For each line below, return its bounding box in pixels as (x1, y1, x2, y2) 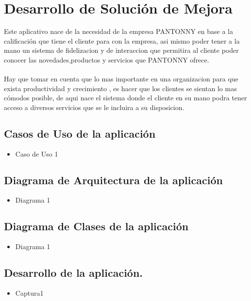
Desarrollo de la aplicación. (4, 265, 143, 280)
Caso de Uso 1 (15, 148, 58, 158)
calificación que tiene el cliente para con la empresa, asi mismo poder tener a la (4, 35, 240, 46)
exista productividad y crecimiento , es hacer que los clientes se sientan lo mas (4, 83, 237, 93)
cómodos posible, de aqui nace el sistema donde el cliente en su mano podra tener (4, 93, 247, 103)
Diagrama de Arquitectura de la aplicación (4, 172, 223, 187)
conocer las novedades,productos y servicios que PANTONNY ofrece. (4, 54, 209, 64)
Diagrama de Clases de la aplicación (4, 219, 189, 234)
